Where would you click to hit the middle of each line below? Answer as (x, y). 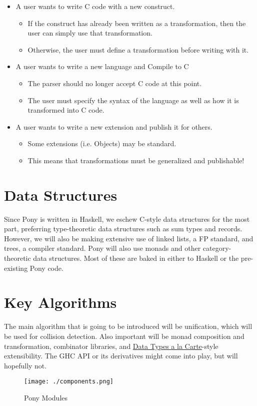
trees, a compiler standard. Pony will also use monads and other (102, 248)
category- (217, 248)
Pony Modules (46, 397)
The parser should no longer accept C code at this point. (115, 83)
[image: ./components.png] (69, 382)
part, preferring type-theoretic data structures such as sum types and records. (123, 229)
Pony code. (46, 268)
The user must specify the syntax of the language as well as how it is (133, 100)
